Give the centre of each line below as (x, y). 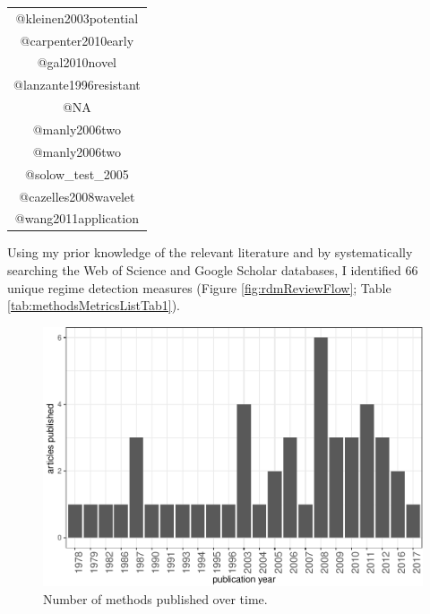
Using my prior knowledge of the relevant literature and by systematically (210, 252)
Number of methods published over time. (155, 598)
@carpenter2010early (77, 40)
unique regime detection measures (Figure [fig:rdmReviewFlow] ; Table (199, 287)
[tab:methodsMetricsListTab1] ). (94, 305)
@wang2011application (77, 218)
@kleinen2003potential (77, 17)
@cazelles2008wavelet (77, 196)
